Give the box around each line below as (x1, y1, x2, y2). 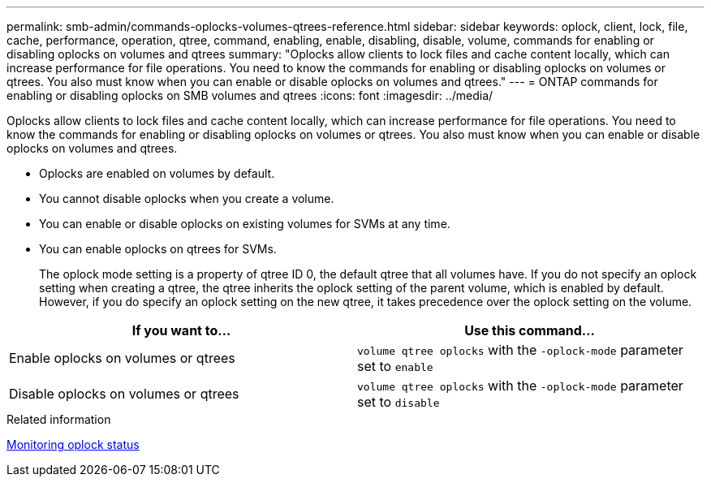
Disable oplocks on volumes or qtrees (9, 386, 239, 402)
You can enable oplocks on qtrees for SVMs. (39, 242, 277, 256)
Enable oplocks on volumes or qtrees (9, 350, 235, 366)
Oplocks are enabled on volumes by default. (39, 166, 275, 180)
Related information (6, 412, 111, 426)
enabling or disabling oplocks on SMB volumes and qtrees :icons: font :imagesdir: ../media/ (6, 88, 493, 102)
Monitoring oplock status (6, 438, 140, 451)
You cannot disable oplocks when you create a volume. (39, 192, 334, 205)
